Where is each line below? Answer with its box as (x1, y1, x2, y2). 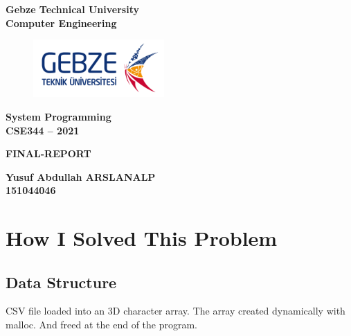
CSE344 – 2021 (6, 123, 80, 137)
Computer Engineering (6, 15, 117, 30)
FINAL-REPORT (6, 146, 91, 161)
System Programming (6, 109, 111, 123)
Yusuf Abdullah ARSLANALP (6, 169, 156, 184)
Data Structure (6, 271, 117, 292)
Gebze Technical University (6, 2, 139, 16)
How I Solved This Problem (6, 224, 278, 252)
